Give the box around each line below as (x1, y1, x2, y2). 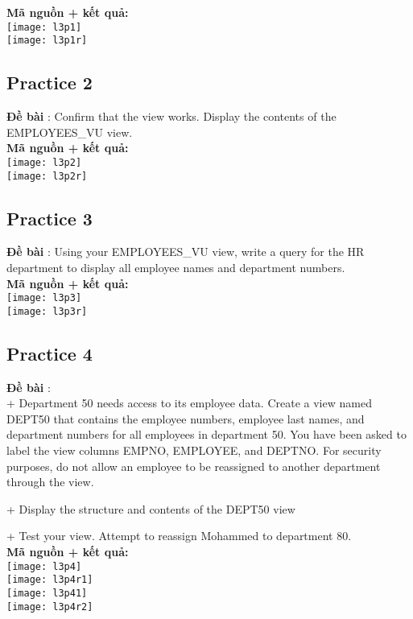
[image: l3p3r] (6, 305, 88, 317)
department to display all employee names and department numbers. (6, 259, 345, 275)
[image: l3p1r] (6, 35, 88, 47)
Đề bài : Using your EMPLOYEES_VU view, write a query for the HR (6, 243, 365, 260)
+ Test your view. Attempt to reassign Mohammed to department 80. (6, 527, 352, 544)
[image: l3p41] (6, 587, 88, 599)
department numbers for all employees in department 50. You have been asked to (6, 426, 407, 443)
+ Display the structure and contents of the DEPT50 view (6, 500, 295, 517)
